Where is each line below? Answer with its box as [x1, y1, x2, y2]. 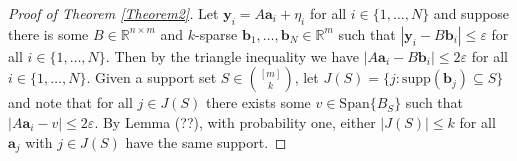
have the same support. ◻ [125, 131, 287, 152]
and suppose [433, 3, 510, 23]
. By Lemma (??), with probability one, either [94, 111, 376, 132]
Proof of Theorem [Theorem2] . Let [8, 3, 219, 23]
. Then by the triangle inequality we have [105, 45, 360, 66]
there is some [8, 23, 89, 44]
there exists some [205, 92, 311, 113]
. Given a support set [86, 67, 217, 88]
